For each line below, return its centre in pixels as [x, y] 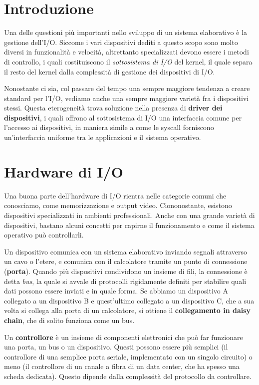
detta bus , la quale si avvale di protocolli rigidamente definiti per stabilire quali [125, 281]
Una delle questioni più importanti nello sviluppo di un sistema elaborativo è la [126, 32]
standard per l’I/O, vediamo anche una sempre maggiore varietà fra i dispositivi [127, 98]
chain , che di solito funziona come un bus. [69, 320]
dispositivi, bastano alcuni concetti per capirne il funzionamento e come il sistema [129, 225]
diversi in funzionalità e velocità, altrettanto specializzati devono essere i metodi [127, 52]
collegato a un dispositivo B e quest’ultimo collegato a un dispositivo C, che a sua [129, 300]
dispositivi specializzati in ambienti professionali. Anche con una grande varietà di [129, 215]
